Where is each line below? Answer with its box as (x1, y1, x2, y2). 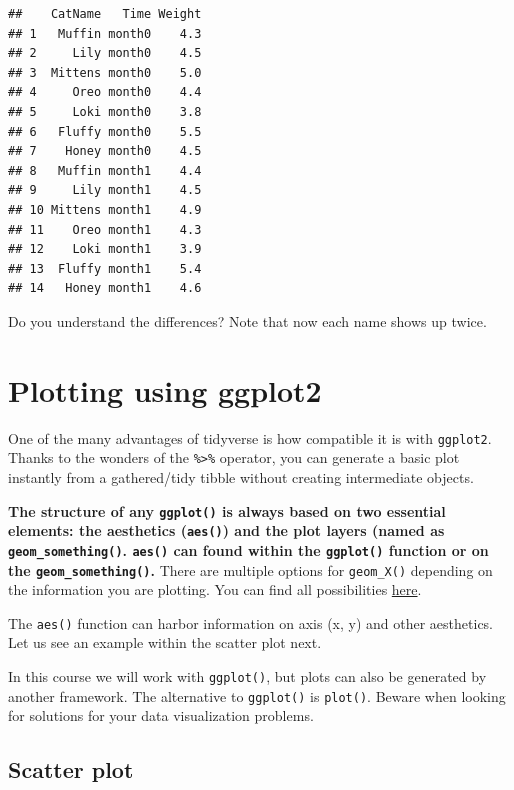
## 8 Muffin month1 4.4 (8, 163, 202, 178)
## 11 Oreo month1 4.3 (8, 222, 202, 237)
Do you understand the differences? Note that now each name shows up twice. (8, 310, 487, 331)
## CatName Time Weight (8, 7, 202, 21)
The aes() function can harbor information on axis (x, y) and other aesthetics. (8, 612, 494, 633)
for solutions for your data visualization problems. (8, 705, 314, 726)
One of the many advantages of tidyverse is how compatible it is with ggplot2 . (8, 427, 492, 448)
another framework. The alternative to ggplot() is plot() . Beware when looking (8, 685, 506, 706)
